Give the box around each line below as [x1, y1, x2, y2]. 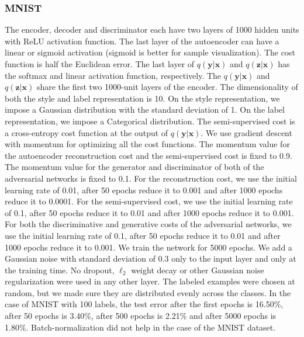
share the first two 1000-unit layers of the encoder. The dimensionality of [36, 81, 298, 93]
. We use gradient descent [201, 126, 292, 138]
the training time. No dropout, [5, 263, 115, 276]
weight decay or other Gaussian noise [131, 263, 264, 276]
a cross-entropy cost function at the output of [5, 126, 168, 138]
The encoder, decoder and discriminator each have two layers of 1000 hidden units [5, 23, 299, 36]
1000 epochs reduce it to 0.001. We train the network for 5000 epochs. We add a [5, 241, 292, 253]
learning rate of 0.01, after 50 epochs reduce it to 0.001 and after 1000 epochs [5, 183, 283, 196]
